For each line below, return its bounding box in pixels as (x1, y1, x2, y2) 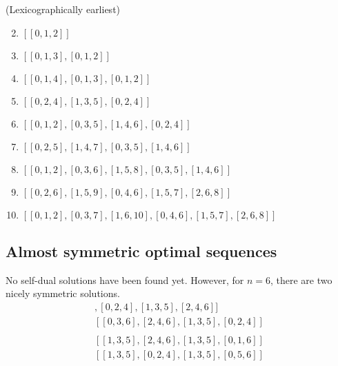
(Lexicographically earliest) (6, 2, 121, 16)
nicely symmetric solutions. (6, 286, 120, 301)
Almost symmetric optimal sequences (6, 240, 277, 261)
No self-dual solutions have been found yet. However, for (6, 272, 244, 287)
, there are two (270, 272, 332, 287)
